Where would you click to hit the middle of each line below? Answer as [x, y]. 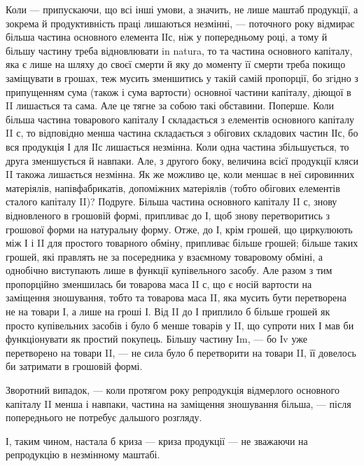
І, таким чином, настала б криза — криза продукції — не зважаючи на [157, 440]
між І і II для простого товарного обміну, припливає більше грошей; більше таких [182, 243]
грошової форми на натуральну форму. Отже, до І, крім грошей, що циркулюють [179, 229]
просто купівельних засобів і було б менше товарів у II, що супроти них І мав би [180, 325]
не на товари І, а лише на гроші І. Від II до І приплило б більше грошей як [168, 311]
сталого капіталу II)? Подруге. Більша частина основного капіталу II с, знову [171, 201]
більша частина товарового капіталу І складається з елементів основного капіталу [180, 119]
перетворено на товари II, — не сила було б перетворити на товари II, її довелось [181, 352]
